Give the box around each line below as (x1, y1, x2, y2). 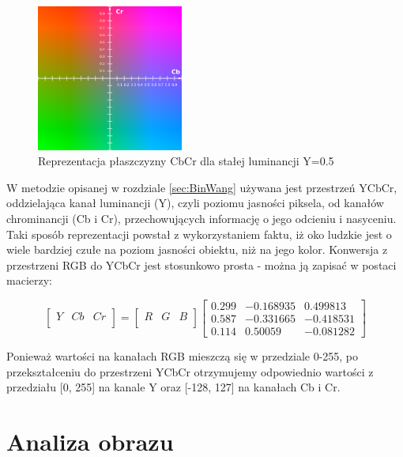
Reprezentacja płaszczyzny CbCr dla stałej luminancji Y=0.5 (38, 153, 334, 169)
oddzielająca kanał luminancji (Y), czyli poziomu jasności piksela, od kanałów (6, 195, 384, 211)
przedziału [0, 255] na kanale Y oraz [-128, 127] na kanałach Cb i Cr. (6, 379, 341, 395)
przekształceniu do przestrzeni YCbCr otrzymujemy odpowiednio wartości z (6, 363, 374, 380)
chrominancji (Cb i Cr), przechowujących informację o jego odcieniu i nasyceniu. (6, 210, 397, 226)
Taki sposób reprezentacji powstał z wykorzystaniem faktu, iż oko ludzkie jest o (6, 225, 392, 242)
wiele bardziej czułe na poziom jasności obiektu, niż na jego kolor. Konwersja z (6, 241, 388, 258)
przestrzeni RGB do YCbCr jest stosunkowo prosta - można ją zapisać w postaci (6, 256, 397, 273)
